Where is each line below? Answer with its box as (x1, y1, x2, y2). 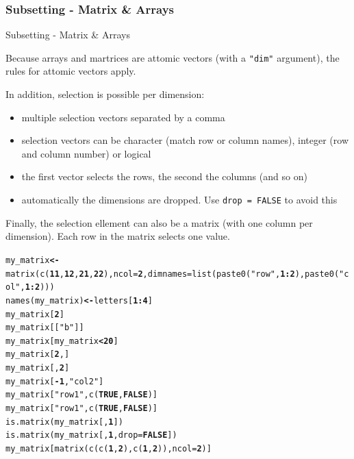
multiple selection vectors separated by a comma (21, 110, 225, 124)
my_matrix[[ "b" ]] (5, 323, 84, 333)
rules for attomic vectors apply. (5, 64, 136, 78)
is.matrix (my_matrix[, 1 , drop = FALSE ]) (5, 430, 177, 441)
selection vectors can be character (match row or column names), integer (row (21, 133, 349, 147)
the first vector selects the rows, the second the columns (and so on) (21, 169, 307, 184)
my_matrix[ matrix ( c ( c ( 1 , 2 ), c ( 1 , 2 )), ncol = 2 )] (5, 444, 212, 454)
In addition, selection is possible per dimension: (5, 87, 205, 101)
